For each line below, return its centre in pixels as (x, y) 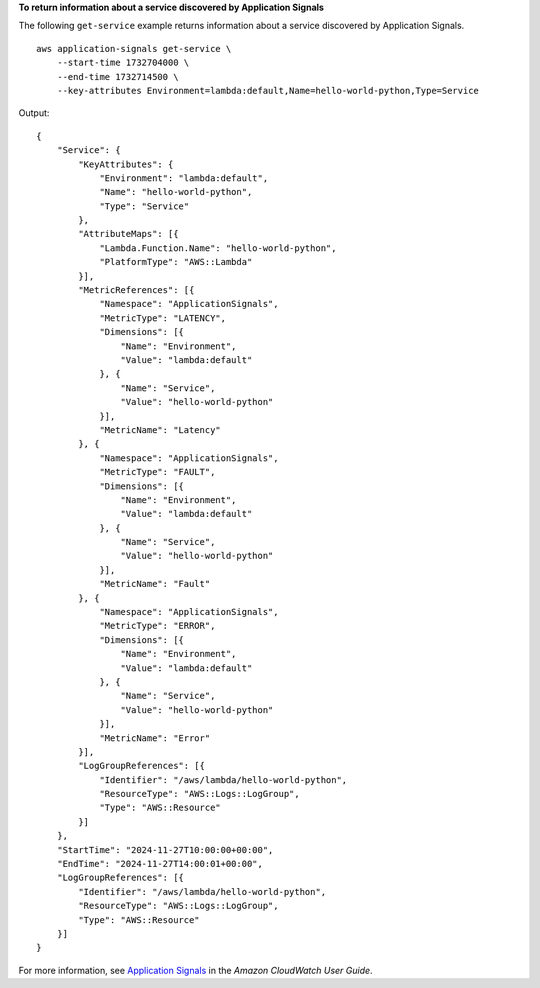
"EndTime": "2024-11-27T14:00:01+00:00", (160, 864)
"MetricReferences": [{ (136, 290)
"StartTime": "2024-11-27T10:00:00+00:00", (165, 849)
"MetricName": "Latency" (160, 429)
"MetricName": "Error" (155, 738)
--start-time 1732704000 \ (123, 63)
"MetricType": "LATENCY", (163, 318)
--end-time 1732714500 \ (117, 76)
